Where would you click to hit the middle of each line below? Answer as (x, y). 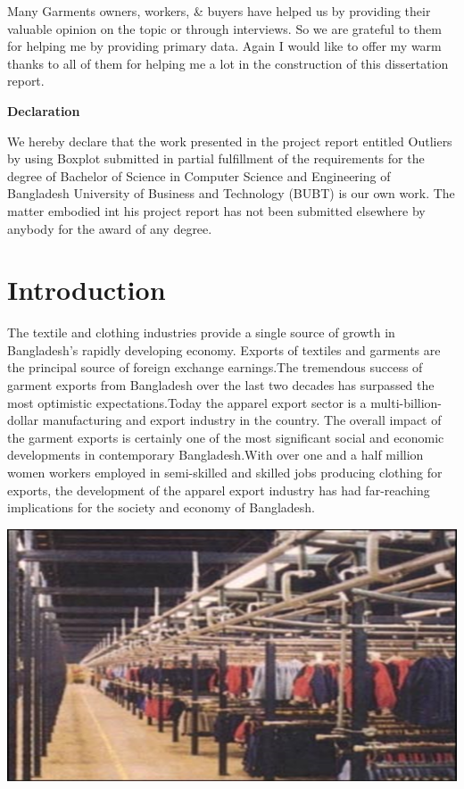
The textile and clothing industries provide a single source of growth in (201, 332)
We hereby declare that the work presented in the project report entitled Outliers (230, 141)
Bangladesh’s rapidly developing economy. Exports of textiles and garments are (224, 349)
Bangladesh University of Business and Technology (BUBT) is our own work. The (231, 193)
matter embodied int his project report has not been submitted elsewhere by (216, 210)
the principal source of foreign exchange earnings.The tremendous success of (215, 367)
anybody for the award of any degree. (110, 228)
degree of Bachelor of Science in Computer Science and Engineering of (199, 175)
